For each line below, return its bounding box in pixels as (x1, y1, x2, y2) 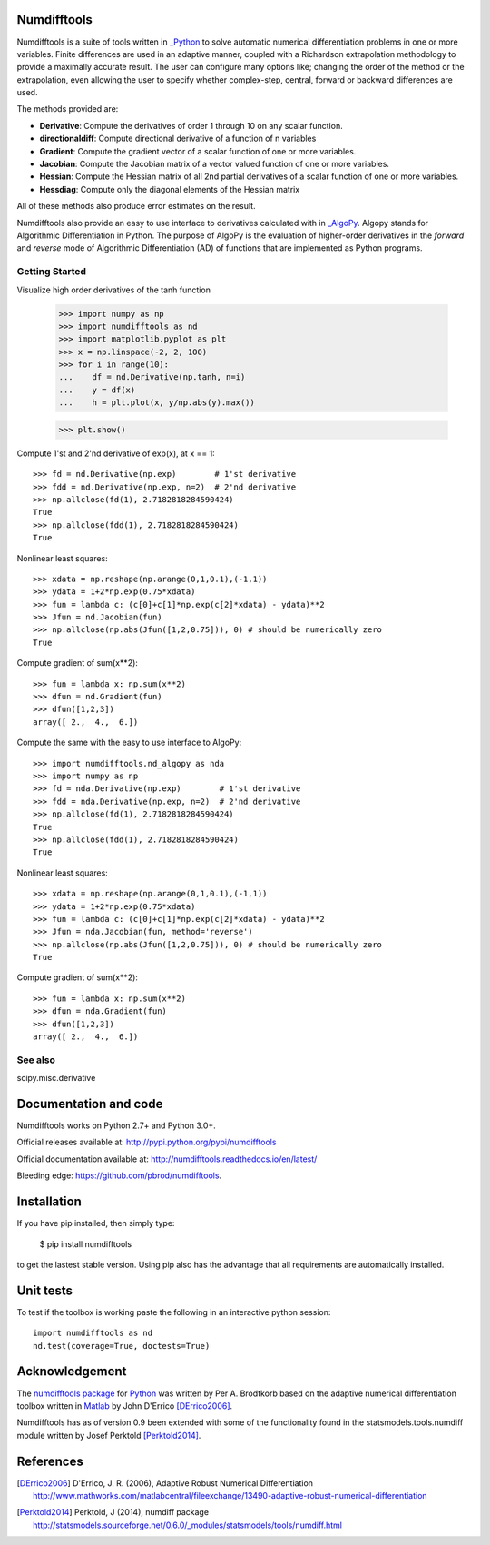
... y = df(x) (58, 384, 136, 395)
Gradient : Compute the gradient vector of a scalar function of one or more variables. (39, 145, 357, 156)
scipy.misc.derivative (16, 1073, 96, 1084)
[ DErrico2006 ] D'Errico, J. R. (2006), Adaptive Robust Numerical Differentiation (16, 1477, 313, 1489)
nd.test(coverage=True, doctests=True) (33, 1341, 211, 1351)
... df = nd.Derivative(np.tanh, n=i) (58, 372, 246, 382)
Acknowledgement (16, 1363, 127, 1380)
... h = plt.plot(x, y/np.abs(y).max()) (58, 398, 256, 408)
